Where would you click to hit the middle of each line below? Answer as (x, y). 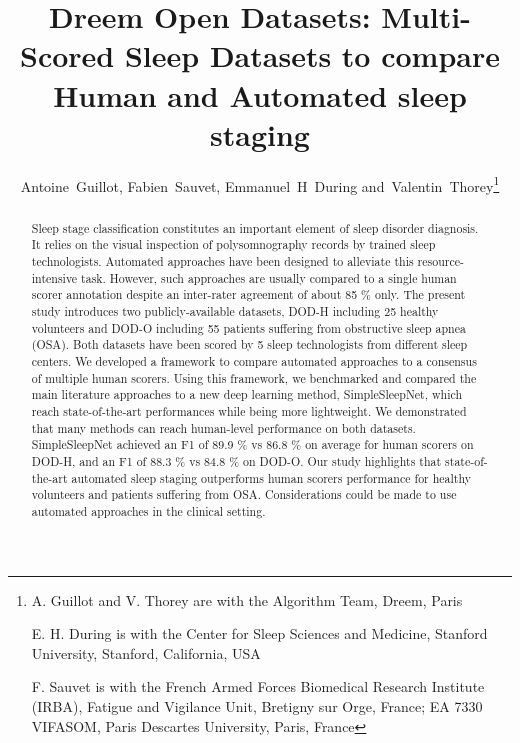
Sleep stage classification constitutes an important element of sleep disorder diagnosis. (255, 227)
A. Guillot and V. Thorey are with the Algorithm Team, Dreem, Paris (247, 599)
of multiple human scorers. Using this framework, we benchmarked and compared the (254, 377)
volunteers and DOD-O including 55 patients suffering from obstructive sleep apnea (248, 327)
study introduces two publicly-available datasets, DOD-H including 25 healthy (235, 311)
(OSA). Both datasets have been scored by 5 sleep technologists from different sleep (249, 344)
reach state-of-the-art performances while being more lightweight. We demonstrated (249, 410)
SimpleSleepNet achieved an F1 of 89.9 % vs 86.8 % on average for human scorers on (252, 444)
